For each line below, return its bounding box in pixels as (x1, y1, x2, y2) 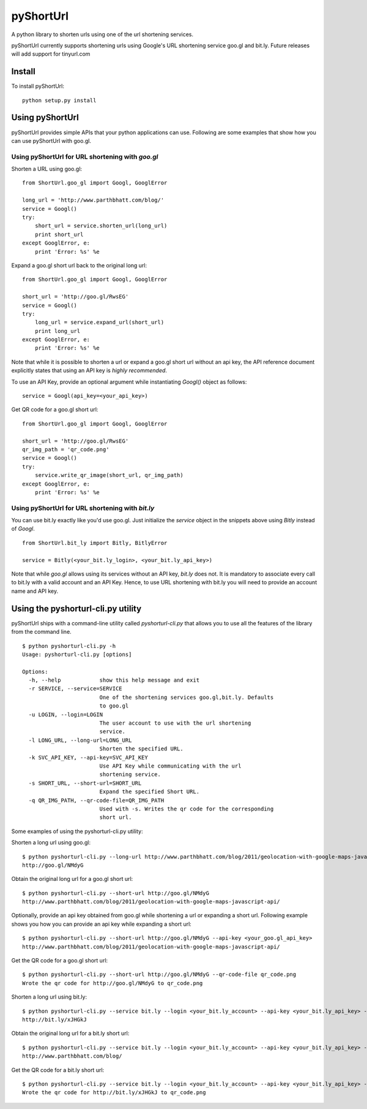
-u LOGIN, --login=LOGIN (28, 711, 103, 718)
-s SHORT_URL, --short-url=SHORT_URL (28, 779, 142, 787)
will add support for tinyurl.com (11, 50, 91, 58)
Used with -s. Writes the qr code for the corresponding (99, 805, 274, 812)
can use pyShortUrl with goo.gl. (11, 137, 92, 144)
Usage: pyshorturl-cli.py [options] (22, 650, 132, 658)
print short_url (34, 231, 84, 238)
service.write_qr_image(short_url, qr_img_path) (34, 472, 183, 479)
